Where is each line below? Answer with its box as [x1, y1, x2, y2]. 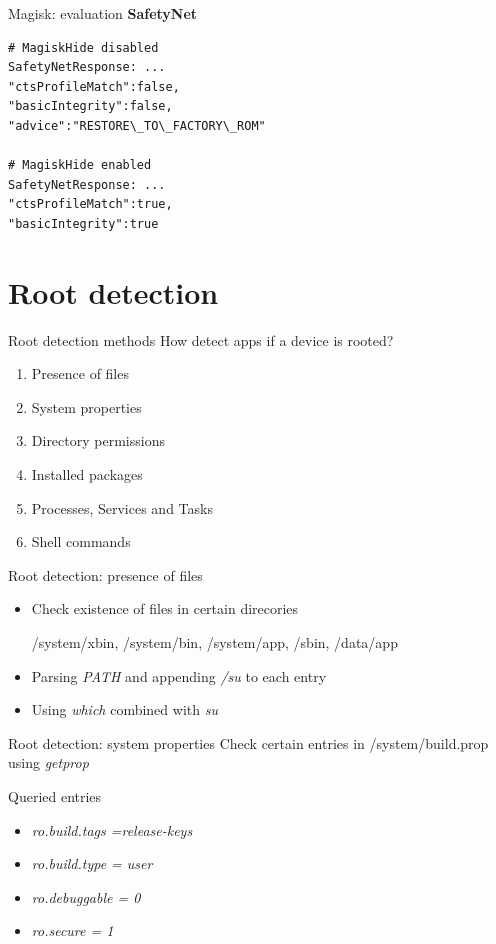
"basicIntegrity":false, [8, 99, 173, 114]
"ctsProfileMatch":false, [8, 79, 180, 94]
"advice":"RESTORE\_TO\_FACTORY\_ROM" [8, 118, 266, 133]
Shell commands [31, 531, 131, 552]
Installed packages [31, 464, 143, 485]
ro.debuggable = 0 [31, 886, 141, 907]
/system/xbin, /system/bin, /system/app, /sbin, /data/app [31, 632, 398, 652]
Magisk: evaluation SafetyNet [8, 3, 198, 23]
